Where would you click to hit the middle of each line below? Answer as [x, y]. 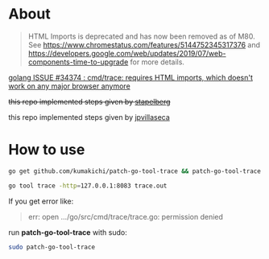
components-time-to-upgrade [78, 62]
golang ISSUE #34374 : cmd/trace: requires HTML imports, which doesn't [131, 77]
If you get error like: [41, 201]
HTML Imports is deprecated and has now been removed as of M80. [141, 36]
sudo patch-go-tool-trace [52, 247]
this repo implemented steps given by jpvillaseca [89, 117]
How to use [47, 150]
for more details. [157, 62]
